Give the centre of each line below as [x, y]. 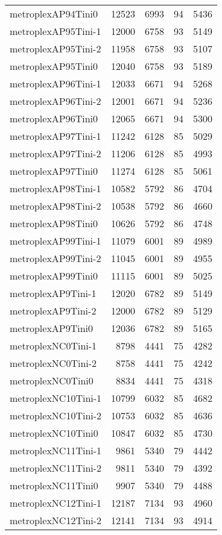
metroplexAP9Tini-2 [53, 311]
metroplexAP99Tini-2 [55, 258]
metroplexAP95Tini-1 [55, 31]
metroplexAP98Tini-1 [55, 188]
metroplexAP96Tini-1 [55, 83]
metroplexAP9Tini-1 [53, 293]
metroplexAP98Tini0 [54, 223]
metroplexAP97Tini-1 [55, 136]
